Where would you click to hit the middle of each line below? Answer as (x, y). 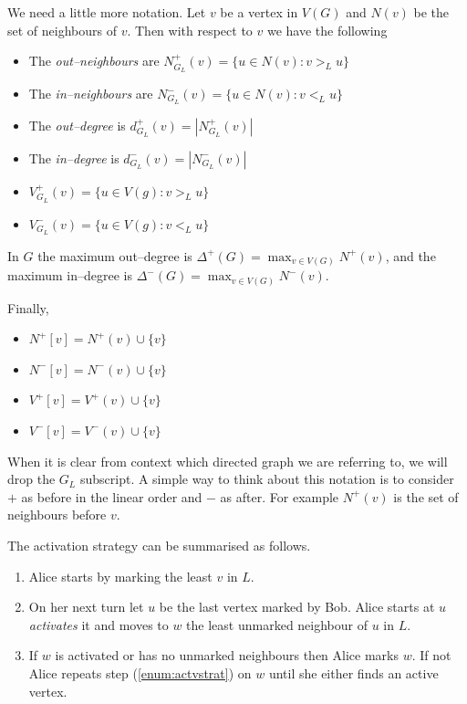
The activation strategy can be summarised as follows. (159, 545)
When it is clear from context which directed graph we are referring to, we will (228, 461)
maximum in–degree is (70, 275)
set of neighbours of (62, 30)
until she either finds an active (353, 672)
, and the (410, 255)
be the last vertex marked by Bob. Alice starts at (297, 607)
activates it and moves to (99, 624)
